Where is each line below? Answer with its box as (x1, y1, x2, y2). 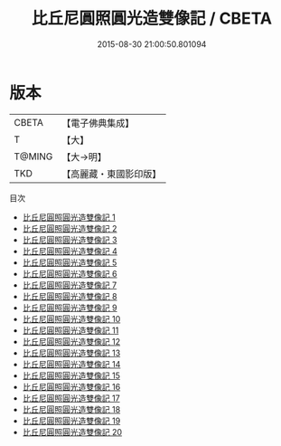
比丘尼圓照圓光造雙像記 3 (22, 234, 117, 245)
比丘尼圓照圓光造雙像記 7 (22, 280, 117, 290)
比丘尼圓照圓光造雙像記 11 (22, 325, 119, 336)
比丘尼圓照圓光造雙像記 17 (22, 393, 120, 403)
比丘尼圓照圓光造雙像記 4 (22, 245, 117, 256)
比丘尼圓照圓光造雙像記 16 (22, 381, 121, 392)
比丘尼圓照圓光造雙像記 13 (22, 347, 121, 358)
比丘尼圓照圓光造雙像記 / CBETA (31, 8, 273, 29)
